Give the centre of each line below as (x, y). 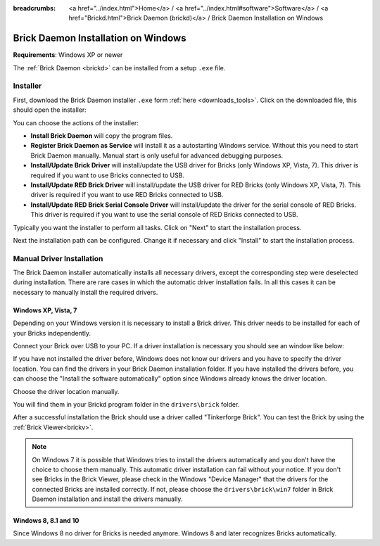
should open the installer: (50, 110)
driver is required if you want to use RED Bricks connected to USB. (127, 195)
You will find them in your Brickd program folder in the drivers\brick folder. (126, 404)
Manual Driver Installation (58, 258)
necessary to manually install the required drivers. (85, 292)
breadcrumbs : (34, 8)
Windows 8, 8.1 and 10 (46, 521)
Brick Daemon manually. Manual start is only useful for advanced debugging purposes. (157, 155)
